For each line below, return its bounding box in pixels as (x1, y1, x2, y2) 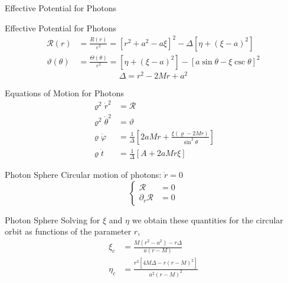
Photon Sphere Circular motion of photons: (5, 168, 162, 181)
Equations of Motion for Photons (5, 86, 125, 99)
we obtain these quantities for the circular (132, 213, 283, 226)
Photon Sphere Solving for (5, 213, 100, 226)
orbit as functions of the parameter (5, 225, 132, 238)
